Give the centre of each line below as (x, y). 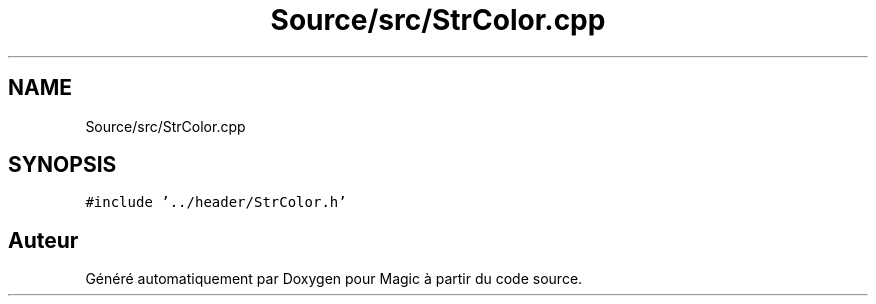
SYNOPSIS (62, 165)
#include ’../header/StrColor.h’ (216, 202)
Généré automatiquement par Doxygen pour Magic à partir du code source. (334, 279)
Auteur (43, 240)
